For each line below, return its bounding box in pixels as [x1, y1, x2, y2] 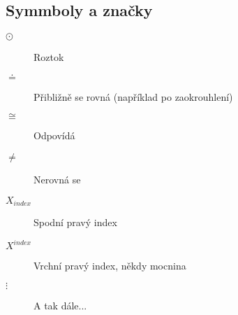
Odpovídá [34, 128, 75, 143]
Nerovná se [34, 171, 81, 186]
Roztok [34, 50, 64, 64]
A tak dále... [34, 297, 87, 312]
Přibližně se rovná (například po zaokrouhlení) [34, 89, 233, 104]
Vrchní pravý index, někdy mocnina [34, 258, 186, 273]
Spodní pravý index [34, 215, 117, 230]
